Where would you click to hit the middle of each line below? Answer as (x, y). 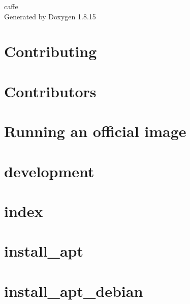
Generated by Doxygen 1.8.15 (50, 16)
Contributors (50, 91)
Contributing (51, 51)
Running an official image (95, 131)
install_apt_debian (74, 291)
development (49, 171)
